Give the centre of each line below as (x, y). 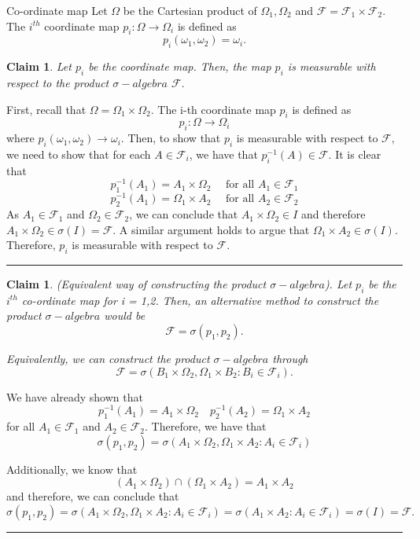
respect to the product (58, 82)
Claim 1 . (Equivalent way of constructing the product (136, 284)
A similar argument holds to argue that (214, 229)
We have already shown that (75, 396)
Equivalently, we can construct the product (108, 359)
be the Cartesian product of (190, 10)
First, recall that (46, 109)
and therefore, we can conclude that (93, 496)
